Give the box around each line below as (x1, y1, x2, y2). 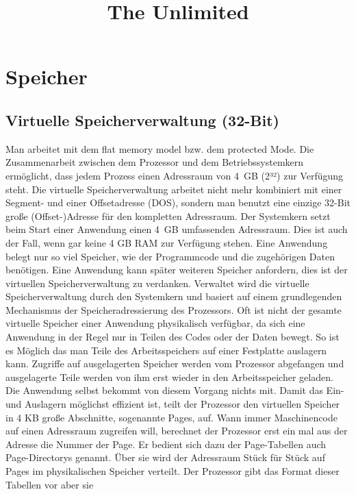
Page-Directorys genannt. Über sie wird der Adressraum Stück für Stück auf (5, 450, 325, 465)
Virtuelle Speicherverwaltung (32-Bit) (5, 109, 279, 130)
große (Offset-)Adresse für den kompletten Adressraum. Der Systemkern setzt (5, 208, 331, 223)
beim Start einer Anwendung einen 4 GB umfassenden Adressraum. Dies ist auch (5, 222, 348, 236)
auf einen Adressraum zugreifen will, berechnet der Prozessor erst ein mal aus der (5, 423, 348, 438)
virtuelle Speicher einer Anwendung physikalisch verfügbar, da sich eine (5, 316, 305, 330)
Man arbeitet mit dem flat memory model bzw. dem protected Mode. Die (5, 141, 314, 156)
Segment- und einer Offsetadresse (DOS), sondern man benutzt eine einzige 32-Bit (5, 195, 351, 210)
